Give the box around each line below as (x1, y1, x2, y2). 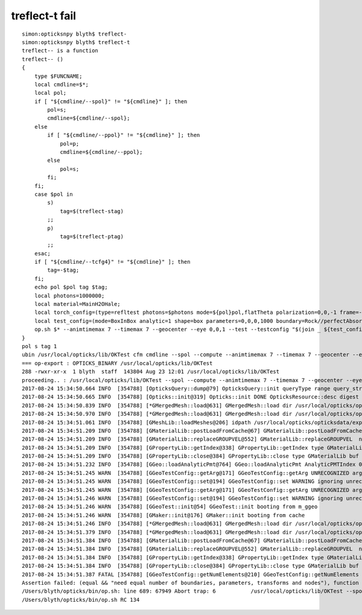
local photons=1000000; (34, 292, 105, 299)
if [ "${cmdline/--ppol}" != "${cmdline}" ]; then (47, 132, 200, 139)
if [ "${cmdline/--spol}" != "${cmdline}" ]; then (34, 98, 188, 105)
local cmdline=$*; (34, 81, 89, 88)
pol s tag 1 (22, 343, 57, 349)
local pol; (34, 89, 67, 97)
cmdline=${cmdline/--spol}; (47, 115, 130, 122)
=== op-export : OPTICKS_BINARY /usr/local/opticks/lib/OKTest (22, 360, 213, 366)
